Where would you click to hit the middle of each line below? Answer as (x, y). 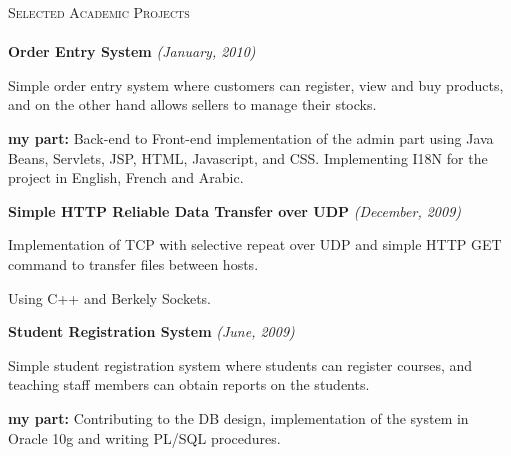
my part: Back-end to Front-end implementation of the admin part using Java (251, 137)
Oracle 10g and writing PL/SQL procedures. (144, 437)
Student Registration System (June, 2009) (151, 331)
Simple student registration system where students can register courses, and (240, 364)
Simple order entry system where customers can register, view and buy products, (256, 84)
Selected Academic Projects (99, 12)
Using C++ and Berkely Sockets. (109, 297)
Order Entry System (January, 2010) (132, 51)
